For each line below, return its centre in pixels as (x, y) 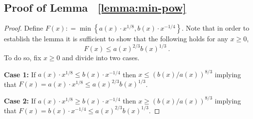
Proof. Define (24, 28)
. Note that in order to (216, 28)
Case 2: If (20, 100)
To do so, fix (23, 58)
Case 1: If (20, 74)
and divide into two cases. (101, 58)
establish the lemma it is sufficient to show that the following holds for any (116, 39)
